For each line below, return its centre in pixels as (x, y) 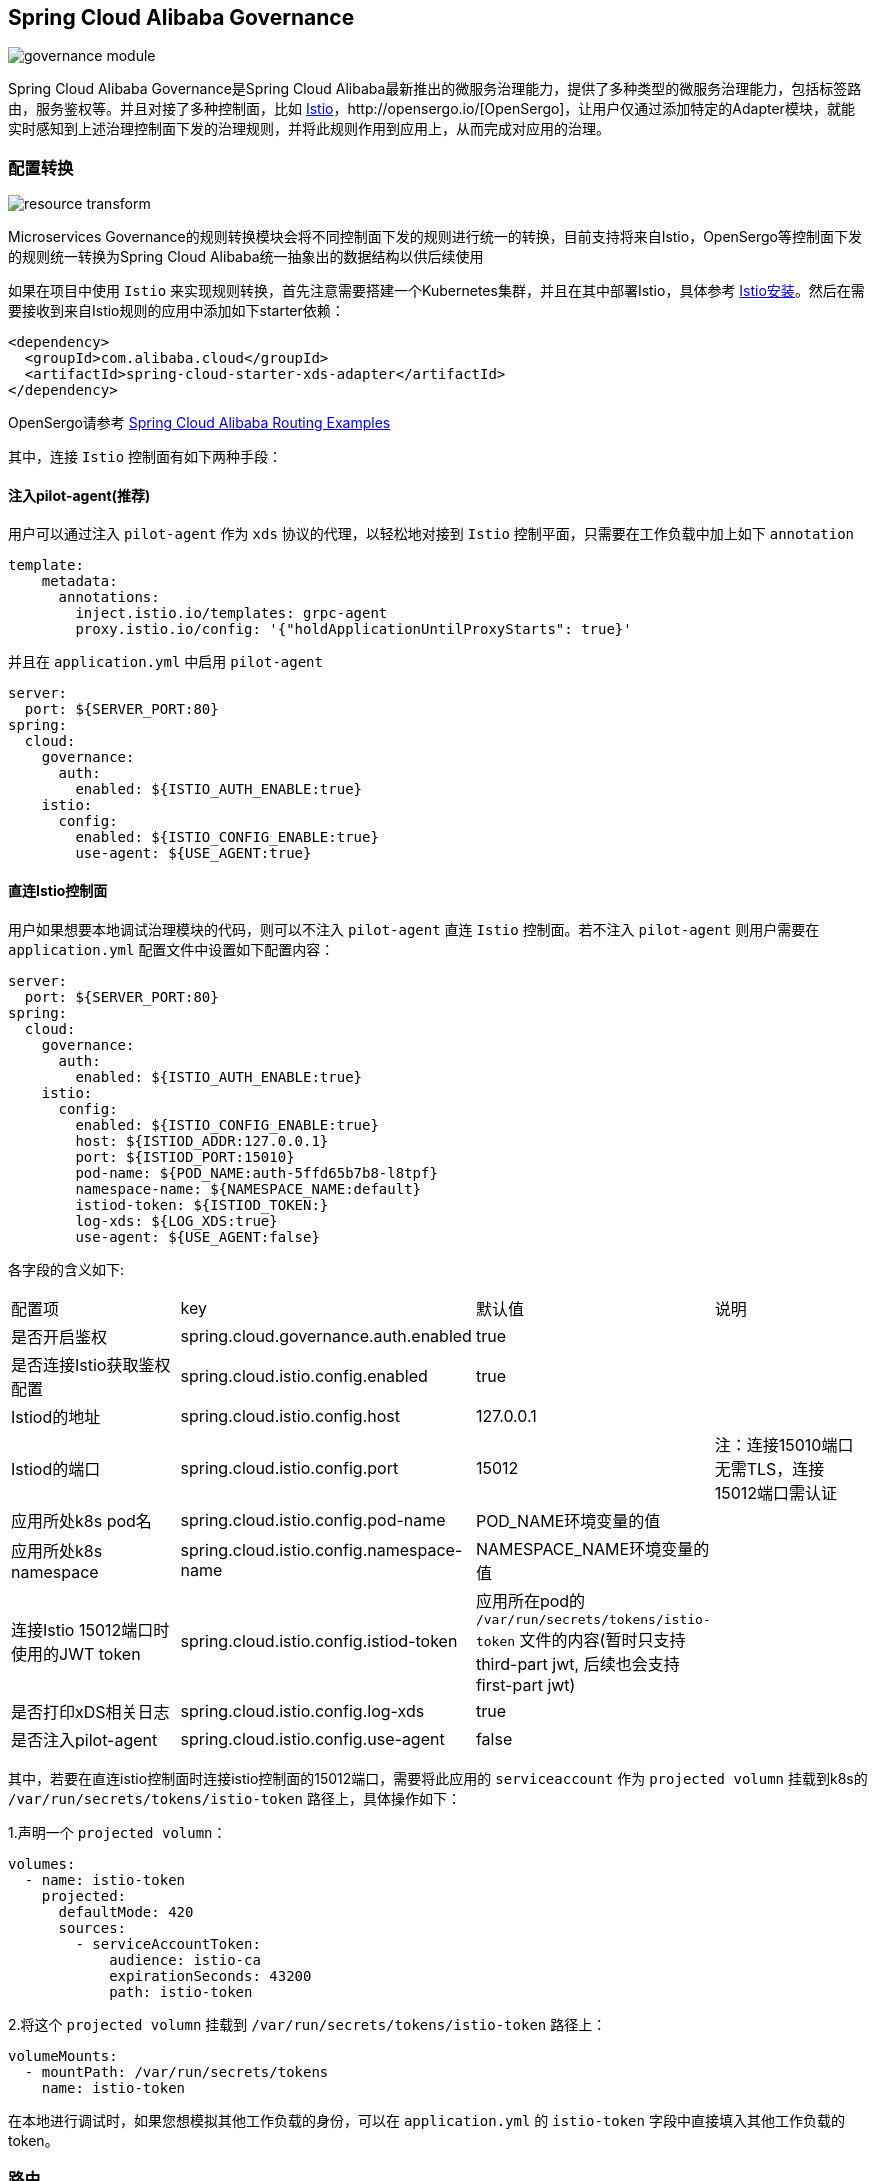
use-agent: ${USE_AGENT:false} (197, 1236)
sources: (92, 1927)
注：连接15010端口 (784, 1444)
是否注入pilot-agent (84, 1739)
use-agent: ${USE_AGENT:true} (193, 853)
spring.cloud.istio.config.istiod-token (319, 1641)
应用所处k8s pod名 (81, 1520)
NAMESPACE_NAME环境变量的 (592, 1548)
